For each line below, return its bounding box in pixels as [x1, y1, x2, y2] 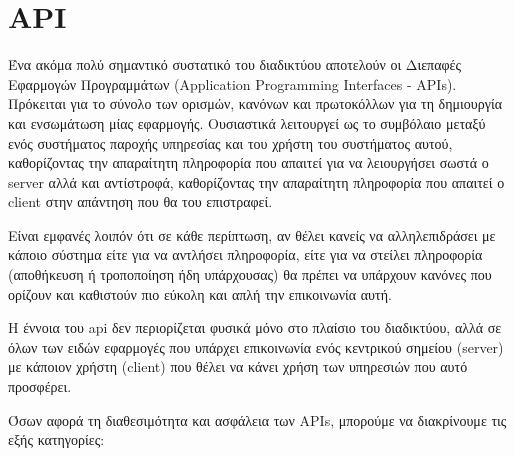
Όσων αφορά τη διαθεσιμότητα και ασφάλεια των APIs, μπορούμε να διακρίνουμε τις [8, 409, 507, 430]
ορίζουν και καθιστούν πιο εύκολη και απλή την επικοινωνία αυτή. [8, 283, 392, 304]
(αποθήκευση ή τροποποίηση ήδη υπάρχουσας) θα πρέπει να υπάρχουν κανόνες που [8, 264, 492, 285]
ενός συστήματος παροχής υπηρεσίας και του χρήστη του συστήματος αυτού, [8, 132, 453, 153]
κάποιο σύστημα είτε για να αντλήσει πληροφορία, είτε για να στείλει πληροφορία [8, 244, 483, 265]
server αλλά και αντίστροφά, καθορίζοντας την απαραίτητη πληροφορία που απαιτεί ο [8, 171, 505, 192]
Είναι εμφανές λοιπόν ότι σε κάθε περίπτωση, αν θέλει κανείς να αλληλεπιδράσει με [8, 224, 496, 245]
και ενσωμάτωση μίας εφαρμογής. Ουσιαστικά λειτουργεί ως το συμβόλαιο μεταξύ [8, 112, 486, 133]
